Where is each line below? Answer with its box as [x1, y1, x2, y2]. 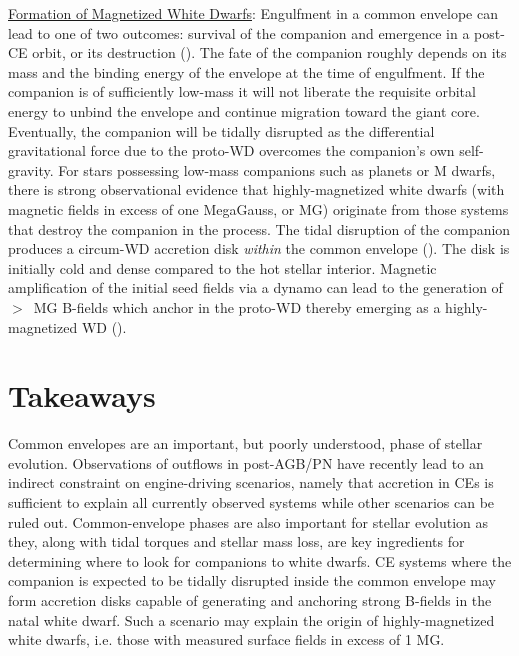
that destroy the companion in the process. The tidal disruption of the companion [8, 218, 511, 239]
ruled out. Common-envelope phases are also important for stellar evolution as [8, 511, 489, 532]
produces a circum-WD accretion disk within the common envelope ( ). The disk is [8, 238, 510, 259]
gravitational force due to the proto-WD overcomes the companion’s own [8, 140, 455, 161]
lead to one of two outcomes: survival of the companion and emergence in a [8, 22, 470, 43]
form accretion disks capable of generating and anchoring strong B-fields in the [8, 589, 492, 610]
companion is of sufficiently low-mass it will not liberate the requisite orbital [8, 81, 476, 102]
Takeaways [8, 375, 156, 416]
